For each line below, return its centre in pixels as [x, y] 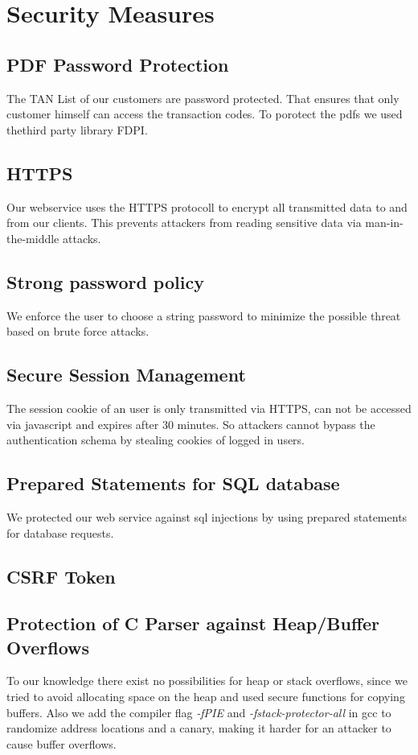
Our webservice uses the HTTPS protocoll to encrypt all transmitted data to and [207, 206]
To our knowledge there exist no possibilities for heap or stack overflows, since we [207, 681]
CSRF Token [61, 576]
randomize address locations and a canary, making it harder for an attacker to [199, 728]
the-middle [33, 238]
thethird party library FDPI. [77, 129]
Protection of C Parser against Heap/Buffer [193, 623]
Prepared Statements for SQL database [173, 483]
